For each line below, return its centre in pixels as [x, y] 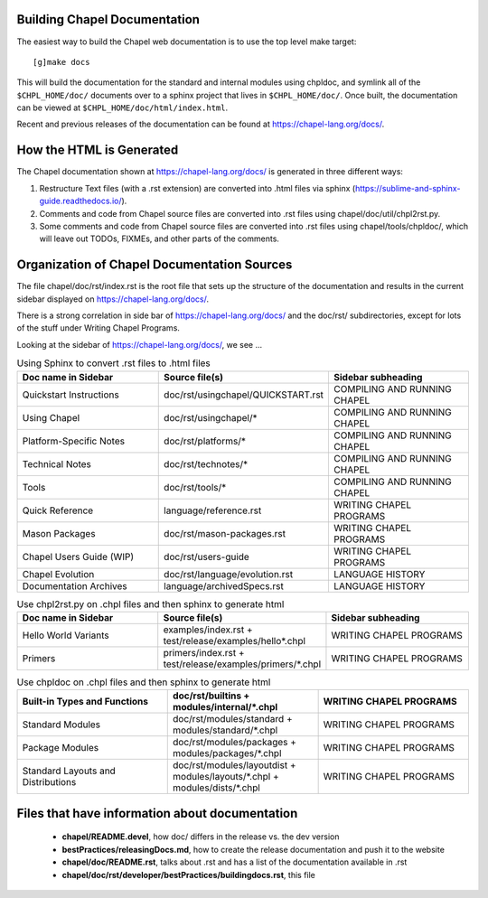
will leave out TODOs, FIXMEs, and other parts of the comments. [160, 239]
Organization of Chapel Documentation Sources [155, 265]
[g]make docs [61, 62]
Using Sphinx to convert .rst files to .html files [114, 363]
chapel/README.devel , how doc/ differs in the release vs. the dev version [201, 837]
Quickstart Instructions [70, 395]
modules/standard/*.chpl [225, 730]
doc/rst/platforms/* [205, 441]
